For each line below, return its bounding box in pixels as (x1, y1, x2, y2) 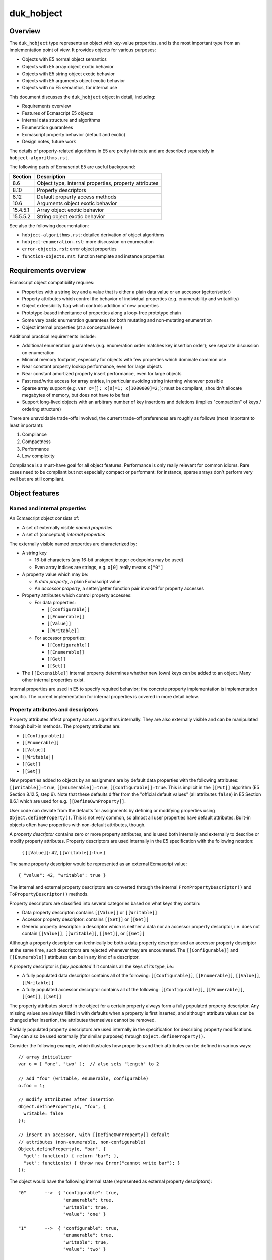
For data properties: (34, 599, 76, 605)
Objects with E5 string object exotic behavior (22, 71, 115, 77)
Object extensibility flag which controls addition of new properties (22, 303, 159, 309)
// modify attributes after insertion (18, 1097, 114, 1102)
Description (37, 173, 66, 180)
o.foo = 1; (18, 1083, 45, 1088)
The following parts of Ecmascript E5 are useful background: (9, 164, 135, 170)
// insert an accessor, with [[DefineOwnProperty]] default (18, 1132, 170, 1138)
